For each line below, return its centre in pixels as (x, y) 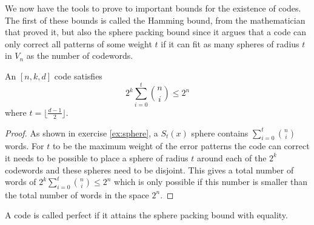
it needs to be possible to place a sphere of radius (97, 157)
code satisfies (78, 76)
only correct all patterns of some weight (78, 43)
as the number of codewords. (80, 55)
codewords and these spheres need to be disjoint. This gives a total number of (149, 170)
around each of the (232, 157)
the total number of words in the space (77, 194)
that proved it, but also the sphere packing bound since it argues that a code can (156, 32)
